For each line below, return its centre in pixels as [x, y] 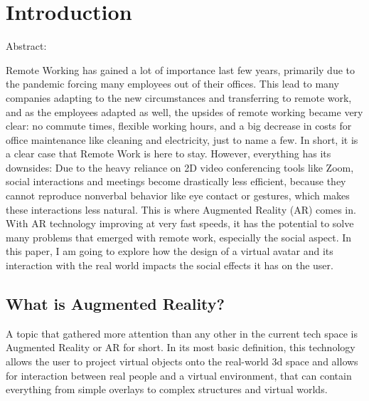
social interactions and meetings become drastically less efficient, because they [176, 181]
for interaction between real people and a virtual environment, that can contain [179, 375]
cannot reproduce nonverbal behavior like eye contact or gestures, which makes [178, 196]
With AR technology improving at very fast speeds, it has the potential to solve [180, 223]
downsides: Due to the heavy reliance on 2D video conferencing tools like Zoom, [180, 167]
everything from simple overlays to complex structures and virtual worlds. [167, 389]
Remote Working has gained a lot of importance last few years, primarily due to [181, 69]
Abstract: [26, 46]
